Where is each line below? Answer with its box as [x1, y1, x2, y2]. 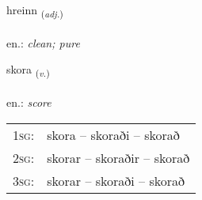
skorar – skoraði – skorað [47, 171, 185, 190]
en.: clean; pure [6, 34, 80, 51]
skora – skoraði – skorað [47, 125, 180, 144]
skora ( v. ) [6, 61, 50, 80]
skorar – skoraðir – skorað [47, 148, 190, 167]
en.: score [6, 94, 51, 111]
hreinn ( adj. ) [6, 2, 63, 20]
